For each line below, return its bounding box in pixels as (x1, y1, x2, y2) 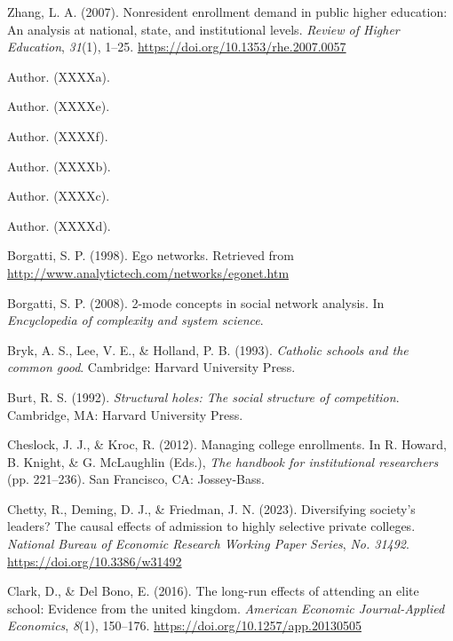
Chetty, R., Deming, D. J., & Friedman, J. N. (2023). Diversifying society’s (7, 499, 416, 518)
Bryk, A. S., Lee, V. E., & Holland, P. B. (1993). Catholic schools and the (7, 340, 409, 359)
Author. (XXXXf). (7, 126, 108, 145)
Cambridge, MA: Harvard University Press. (7, 405, 243, 423)
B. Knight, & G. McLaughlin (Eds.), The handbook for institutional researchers (7, 452, 439, 471)
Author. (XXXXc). (7, 186, 110, 205)
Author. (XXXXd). (7, 216, 111, 234)
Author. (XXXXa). (7, 67, 110, 85)
